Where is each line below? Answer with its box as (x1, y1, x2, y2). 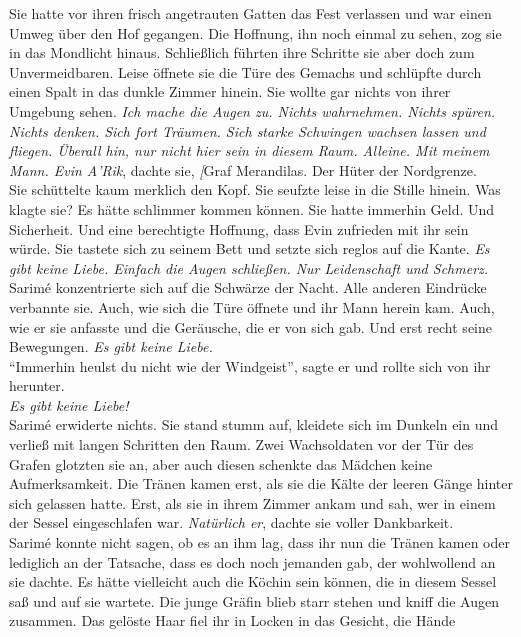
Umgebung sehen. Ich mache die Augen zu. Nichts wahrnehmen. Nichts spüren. (9, 100, 496, 121)
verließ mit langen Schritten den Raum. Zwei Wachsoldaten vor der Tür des (9, 434, 474, 455)
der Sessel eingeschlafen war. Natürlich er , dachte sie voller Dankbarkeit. (9, 512, 454, 533)
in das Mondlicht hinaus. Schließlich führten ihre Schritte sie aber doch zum (9, 42, 475, 63)
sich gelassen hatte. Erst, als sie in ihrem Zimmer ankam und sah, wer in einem (9, 492, 496, 513)
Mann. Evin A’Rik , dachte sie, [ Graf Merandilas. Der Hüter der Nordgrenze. (9, 159, 477, 180)
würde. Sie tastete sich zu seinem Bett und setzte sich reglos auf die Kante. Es (9, 238, 490, 259)
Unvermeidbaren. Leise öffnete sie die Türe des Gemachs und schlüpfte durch (9, 61, 482, 82)
